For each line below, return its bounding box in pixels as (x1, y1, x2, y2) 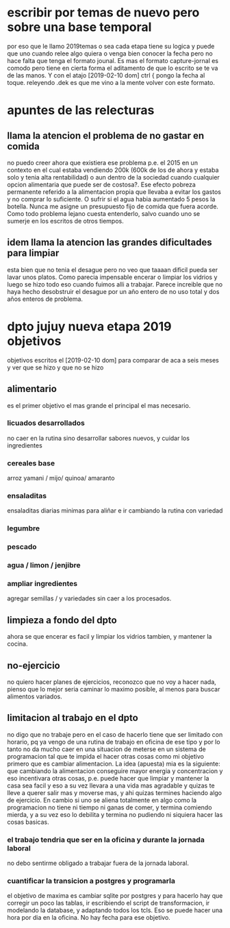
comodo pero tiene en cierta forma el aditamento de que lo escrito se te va (7, 64, 218, 72)
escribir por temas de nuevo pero (7, 5, 200, 21)
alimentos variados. (7, 692, 63, 700)
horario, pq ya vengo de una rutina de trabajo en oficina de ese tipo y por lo (7, 737, 220, 746)
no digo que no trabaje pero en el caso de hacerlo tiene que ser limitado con (7, 730, 223, 738)
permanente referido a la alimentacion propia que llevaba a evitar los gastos (7, 187, 221, 196)
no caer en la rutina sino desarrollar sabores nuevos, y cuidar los (7, 434, 190, 442)
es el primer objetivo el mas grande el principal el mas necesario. (7, 401, 191, 409)
